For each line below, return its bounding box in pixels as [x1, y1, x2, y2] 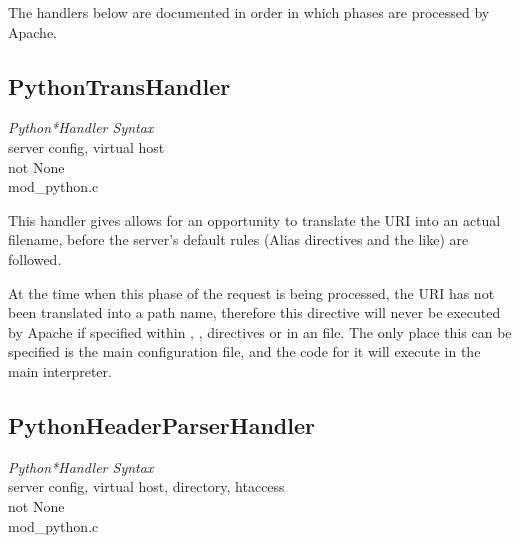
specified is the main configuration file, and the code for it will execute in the [8, 341, 481, 362]
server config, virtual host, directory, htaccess [8, 476, 285, 497]
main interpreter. [8, 360, 112, 381]
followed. [8, 248, 62, 269]
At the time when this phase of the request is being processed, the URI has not [8, 282, 495, 303]
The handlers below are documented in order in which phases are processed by [8, 2, 490, 22]
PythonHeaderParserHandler [8, 409, 315, 440]
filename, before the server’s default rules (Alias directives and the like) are [8, 229, 469, 250]
